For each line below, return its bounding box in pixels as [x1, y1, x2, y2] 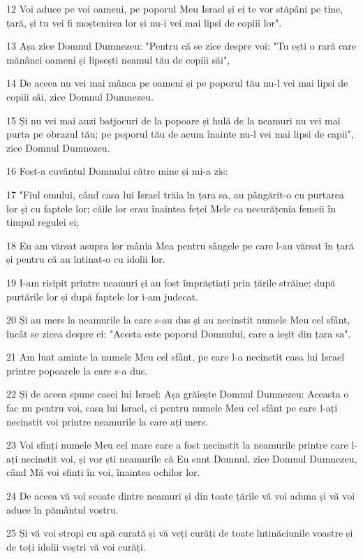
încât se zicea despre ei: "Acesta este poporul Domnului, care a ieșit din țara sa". [6, 326, 351, 340]
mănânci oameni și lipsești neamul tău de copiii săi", [6, 52, 230, 66]
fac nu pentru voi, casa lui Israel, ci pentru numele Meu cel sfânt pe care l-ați [6, 400, 338, 415]
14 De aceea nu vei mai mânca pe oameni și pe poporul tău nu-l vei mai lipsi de [6, 75, 348, 90]
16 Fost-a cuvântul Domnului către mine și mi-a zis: [6, 164, 228, 178]
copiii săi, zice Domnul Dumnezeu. [6, 89, 154, 103]
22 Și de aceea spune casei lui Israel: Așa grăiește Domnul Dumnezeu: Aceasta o [6, 386, 349, 401]
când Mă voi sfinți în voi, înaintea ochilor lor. [6, 465, 200, 479]
